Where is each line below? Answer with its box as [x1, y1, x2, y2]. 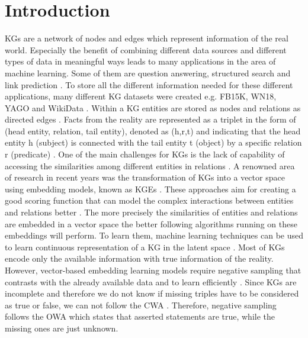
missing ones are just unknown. [5, 321, 118, 334]
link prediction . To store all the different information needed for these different [5, 78, 293, 91]
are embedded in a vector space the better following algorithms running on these [5, 217, 297, 230]
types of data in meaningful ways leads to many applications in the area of [5, 55, 276, 67]
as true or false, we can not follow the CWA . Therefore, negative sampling [5, 298, 277, 311]
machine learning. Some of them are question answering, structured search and [5, 66, 291, 79]
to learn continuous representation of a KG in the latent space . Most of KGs [5, 240, 285, 253]
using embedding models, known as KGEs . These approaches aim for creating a [5, 182, 296, 195]
